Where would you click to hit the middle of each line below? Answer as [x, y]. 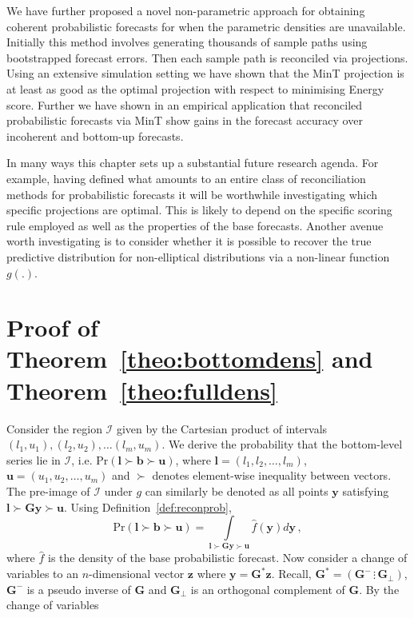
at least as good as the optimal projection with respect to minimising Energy [195, 88]
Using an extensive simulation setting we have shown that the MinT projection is [205, 73]
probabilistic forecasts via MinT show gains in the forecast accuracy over [185, 120]
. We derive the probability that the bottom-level [282, 444]
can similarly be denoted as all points [237, 490]
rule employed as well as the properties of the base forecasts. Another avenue [195, 225]
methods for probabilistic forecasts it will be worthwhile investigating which [192, 194]
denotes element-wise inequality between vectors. [272, 475]
